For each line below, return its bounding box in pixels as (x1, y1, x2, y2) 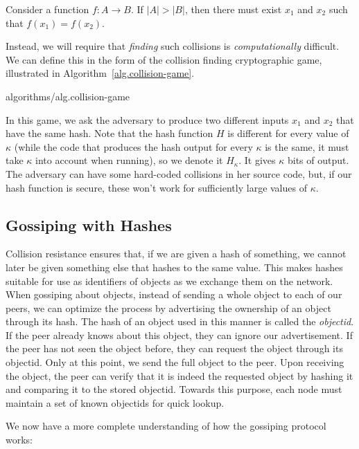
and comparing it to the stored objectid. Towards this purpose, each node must (6, 382, 342, 396)
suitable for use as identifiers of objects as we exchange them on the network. (6, 273, 333, 288)
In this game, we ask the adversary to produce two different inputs (6, 112, 289, 127)
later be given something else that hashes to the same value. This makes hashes (6, 259, 343, 274)
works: (6, 432, 33, 447)
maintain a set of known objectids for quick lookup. (6, 395, 225, 410)
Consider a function (6, 2, 89, 16)
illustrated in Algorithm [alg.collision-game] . (6, 66, 195, 80)
